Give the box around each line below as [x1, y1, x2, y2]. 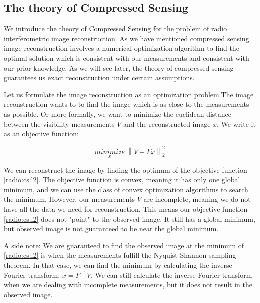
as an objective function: [4, 128, 79, 139]
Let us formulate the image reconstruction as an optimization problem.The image [4, 89, 254, 99]
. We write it [217, 118, 256, 129]
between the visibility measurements [4, 118, 115, 129]
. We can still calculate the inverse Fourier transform [90, 269, 252, 280]
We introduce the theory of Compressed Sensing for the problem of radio [4, 23, 227, 34]
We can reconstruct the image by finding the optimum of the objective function [4, 164, 247, 175]
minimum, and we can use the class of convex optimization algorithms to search [4, 184, 248, 194]
